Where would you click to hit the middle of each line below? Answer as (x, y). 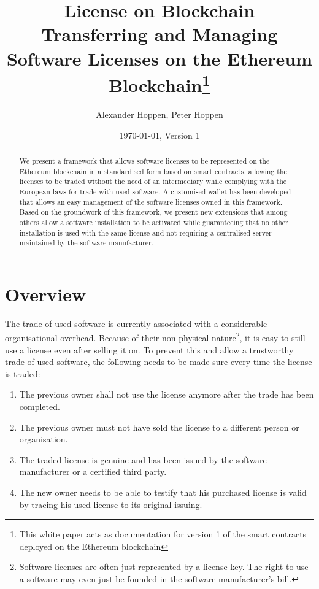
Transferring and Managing (159, 34)
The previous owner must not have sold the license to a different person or (159, 427)
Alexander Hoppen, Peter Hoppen (159, 114)
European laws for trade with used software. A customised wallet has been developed (155, 191)
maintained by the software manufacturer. (86, 243)
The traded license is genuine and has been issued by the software (143, 459)
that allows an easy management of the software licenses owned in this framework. (151, 202)
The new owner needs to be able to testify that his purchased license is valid (163, 492)
